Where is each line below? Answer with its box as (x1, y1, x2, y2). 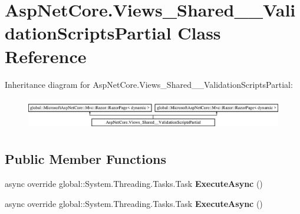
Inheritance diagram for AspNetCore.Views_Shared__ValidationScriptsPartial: (5, 78, 293, 90)
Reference (5, 44, 87, 68)
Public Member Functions (5, 150, 166, 168)
